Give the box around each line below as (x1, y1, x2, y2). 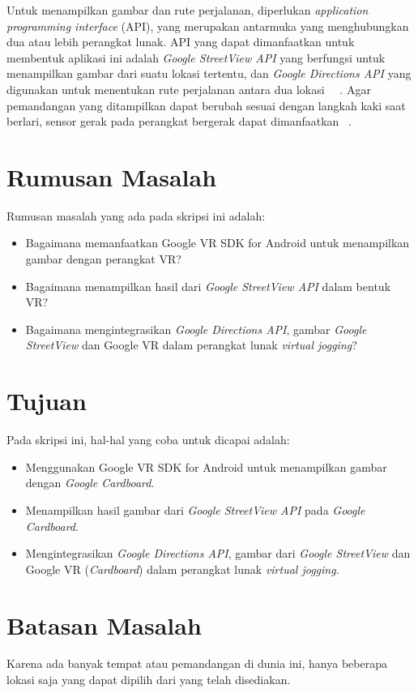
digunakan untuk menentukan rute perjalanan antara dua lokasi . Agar (6, 80, 371, 97)
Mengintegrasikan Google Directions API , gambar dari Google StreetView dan (25, 545, 411, 562)
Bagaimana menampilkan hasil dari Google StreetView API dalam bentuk (25, 277, 391, 294)
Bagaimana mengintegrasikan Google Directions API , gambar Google (25, 320, 367, 337)
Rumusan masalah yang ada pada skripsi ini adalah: (6, 207, 266, 224)
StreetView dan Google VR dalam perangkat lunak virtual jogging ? (25, 336, 357, 353)
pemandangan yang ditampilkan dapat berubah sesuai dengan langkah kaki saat (6, 96, 406, 113)
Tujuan (6, 384, 87, 417)
